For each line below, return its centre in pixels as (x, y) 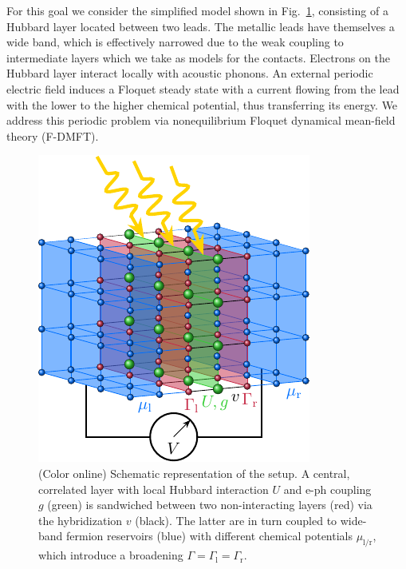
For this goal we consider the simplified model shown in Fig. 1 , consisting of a (197, 10)
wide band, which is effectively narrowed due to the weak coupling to (175, 42)
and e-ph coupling (327, 489)
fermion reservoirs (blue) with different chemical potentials (209, 536)
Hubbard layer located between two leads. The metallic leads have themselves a (201, 26)
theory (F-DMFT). (53, 135)
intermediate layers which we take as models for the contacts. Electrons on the (198, 57)
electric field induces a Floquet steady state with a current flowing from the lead (203, 88)
